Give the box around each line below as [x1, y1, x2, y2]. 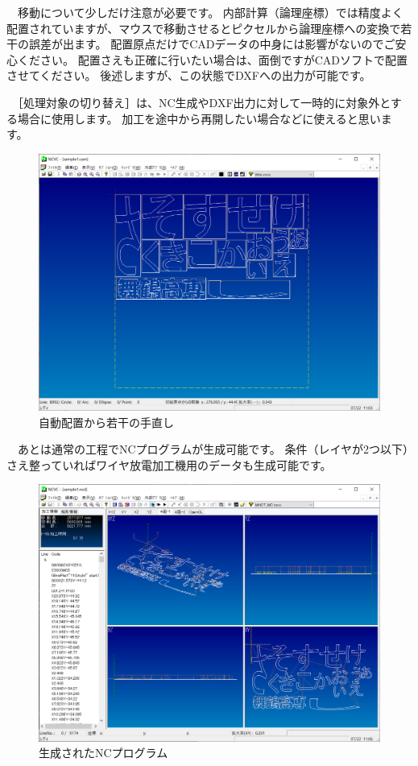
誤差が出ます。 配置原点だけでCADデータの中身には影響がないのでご [28, 35, 395, 52]
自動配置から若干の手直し [39, 413, 174, 430]
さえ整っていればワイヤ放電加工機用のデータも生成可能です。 [6, 456, 332, 473]
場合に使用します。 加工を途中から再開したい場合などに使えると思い [17, 110, 381, 126]
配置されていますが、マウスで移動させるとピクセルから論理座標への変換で [6, 19, 401, 36]
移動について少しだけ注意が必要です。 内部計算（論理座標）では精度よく [17, 4, 404, 20]
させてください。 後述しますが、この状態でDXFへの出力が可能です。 [6, 67, 371, 84]
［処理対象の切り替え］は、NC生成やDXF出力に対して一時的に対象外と [17, 93, 391, 110]
